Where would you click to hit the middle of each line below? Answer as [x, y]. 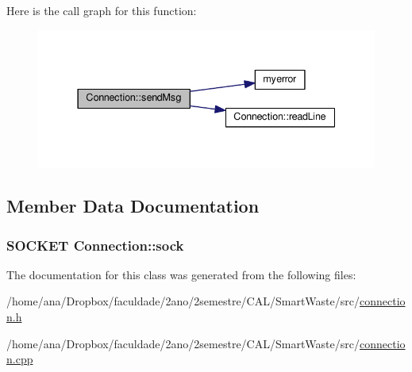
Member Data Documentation [133, 206]
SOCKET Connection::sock [95, 245]
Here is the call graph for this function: [102, 10]
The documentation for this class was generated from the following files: [181, 274]
